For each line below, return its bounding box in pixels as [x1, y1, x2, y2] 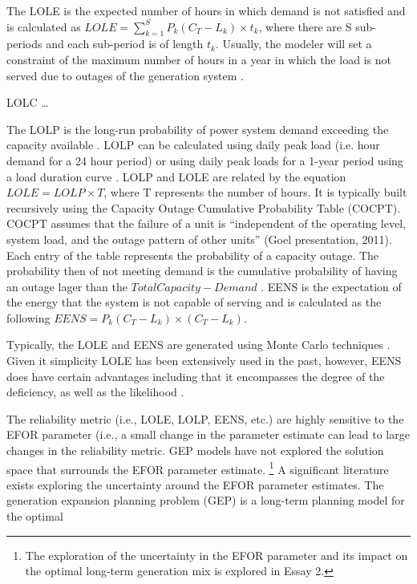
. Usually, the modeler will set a [215, 35, 372, 52]
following [6, 309, 51, 326]
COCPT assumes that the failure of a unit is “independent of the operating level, [6, 215, 406, 232]
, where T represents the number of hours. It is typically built [103, 184, 407, 201]
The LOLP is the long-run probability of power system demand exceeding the [6, 120, 389, 137]
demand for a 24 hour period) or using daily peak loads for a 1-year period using [6, 152, 403, 168]
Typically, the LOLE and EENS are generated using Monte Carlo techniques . [6, 336, 391, 353]
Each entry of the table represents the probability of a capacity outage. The [6, 246, 379, 263]
